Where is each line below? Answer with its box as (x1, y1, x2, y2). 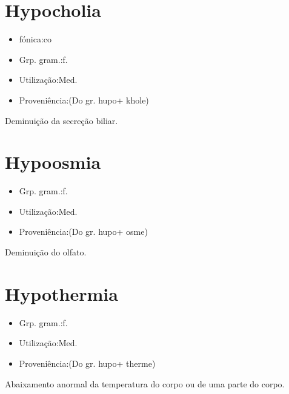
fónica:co (19, 33, 52, 45)
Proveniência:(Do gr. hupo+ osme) (19, 225, 148, 238)
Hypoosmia (5, 149, 101, 174)
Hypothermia (5, 281, 118, 306)
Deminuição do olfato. (5, 246, 87, 258)
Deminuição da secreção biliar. (5, 114, 118, 126)
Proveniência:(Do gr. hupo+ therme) (19, 356, 156, 369)
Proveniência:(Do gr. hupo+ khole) (19, 93, 149, 106)
